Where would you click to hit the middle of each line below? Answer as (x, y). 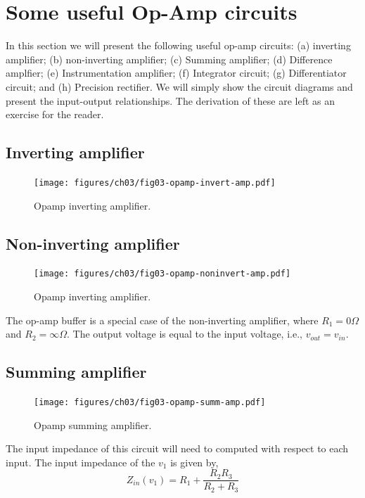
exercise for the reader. (55, 114)
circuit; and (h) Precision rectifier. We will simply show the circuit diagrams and (179, 86)
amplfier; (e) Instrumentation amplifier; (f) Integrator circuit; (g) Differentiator (176, 73)
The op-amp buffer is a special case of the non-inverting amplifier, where (162, 320)
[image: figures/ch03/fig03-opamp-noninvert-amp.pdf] (162, 274)
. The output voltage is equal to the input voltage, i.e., (185, 334)
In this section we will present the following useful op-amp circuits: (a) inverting (178, 45)
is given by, (194, 462)
